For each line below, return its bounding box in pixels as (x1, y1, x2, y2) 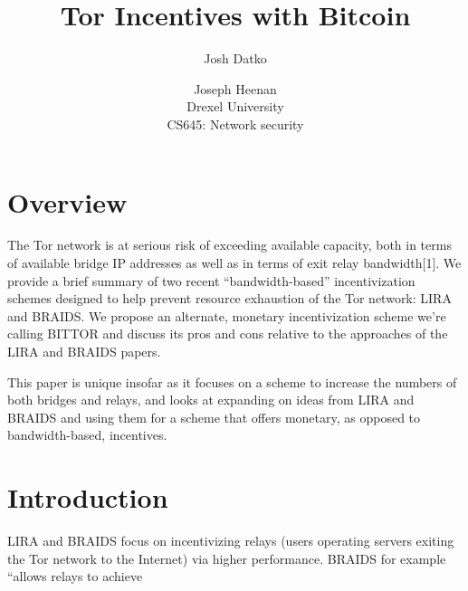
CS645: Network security (167, 114, 304, 133)
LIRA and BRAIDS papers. (7, 342, 161, 360)
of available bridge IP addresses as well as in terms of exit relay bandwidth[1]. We (7, 253, 462, 272)
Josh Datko (204, 49, 267, 68)
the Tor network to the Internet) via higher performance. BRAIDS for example (7, 548, 446, 567)
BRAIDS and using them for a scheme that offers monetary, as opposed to (7, 407, 421, 426)
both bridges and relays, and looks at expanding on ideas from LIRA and (7, 390, 415, 409)
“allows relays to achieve (7, 567, 143, 586)
